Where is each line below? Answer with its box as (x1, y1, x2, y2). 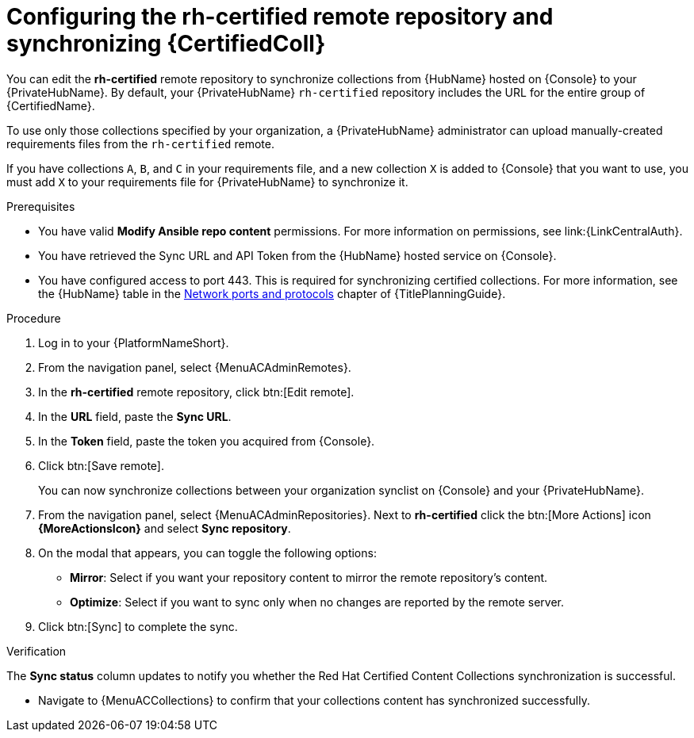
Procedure (6, 311, 61, 325)
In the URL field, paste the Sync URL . (38, 409, 232, 423)
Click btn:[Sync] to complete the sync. (38, 619, 238, 633)
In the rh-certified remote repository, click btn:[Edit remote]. (38, 384, 355, 399)
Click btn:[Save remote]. (38, 458, 164, 472)
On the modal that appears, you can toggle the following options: (38, 545, 377, 560)
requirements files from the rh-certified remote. (6, 136, 274, 151)
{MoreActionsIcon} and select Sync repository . (38, 521, 291, 535)
